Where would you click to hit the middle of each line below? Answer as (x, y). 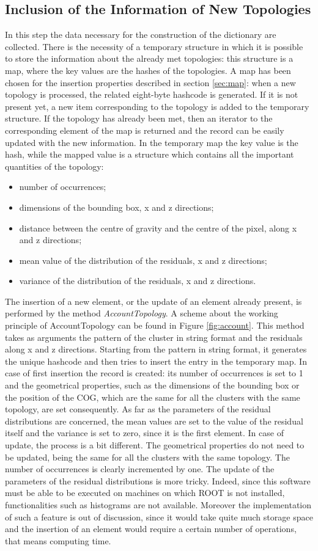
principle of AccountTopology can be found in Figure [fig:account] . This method (155, 325)
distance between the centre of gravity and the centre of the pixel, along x (158, 228)
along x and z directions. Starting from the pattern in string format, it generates (156, 349)
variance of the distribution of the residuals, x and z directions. (138, 281)
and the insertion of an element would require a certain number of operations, (151, 529)
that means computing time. (58, 540)
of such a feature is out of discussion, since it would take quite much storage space (159, 516)
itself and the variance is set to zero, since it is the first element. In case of (144, 433)
